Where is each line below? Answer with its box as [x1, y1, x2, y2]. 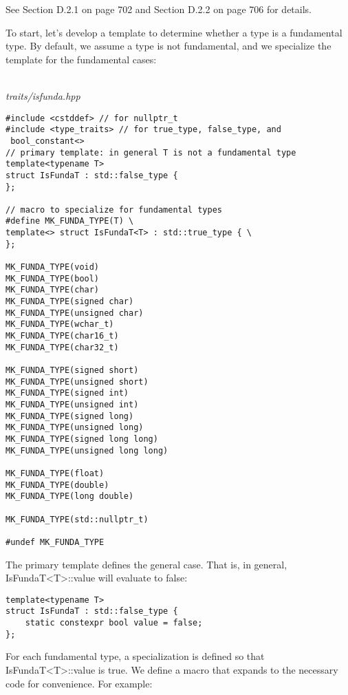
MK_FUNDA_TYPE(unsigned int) [6, 399, 139, 409]
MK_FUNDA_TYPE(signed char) [6, 297, 134, 307]
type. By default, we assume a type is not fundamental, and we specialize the [6, 39, 331, 53]
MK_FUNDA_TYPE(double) [6, 480, 109, 490]
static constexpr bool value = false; [25, 618, 203, 628]
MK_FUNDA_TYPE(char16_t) [6, 331, 119, 341]
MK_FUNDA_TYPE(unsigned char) [6, 308, 144, 318]
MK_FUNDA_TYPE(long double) [6, 491, 134, 502]
